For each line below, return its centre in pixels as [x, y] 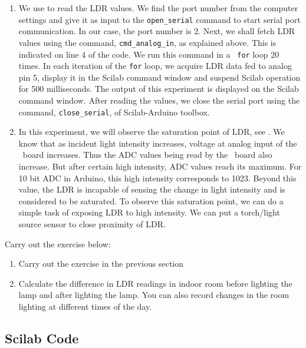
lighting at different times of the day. [85, 306]
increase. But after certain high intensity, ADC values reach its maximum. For [160, 166]
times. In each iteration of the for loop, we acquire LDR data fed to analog [155, 66]
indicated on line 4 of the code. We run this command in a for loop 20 [149, 54]
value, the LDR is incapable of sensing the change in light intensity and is [152, 189]
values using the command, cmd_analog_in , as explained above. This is [147, 42]
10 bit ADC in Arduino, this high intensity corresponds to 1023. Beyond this [157, 178]
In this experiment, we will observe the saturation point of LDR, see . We [152, 132]
